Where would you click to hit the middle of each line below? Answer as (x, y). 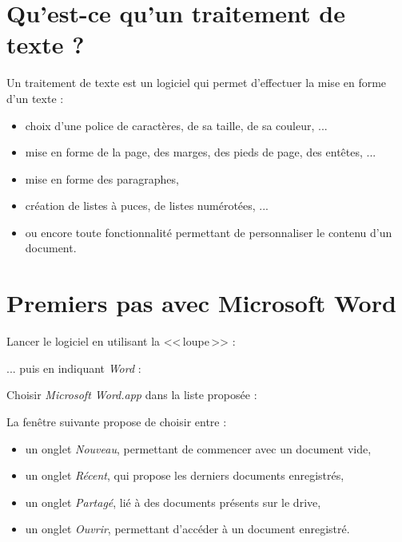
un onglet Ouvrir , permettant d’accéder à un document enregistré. (187, 529)
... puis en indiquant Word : (74, 368)
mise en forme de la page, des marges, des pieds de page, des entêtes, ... (201, 152)
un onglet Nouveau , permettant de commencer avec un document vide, (198, 448)
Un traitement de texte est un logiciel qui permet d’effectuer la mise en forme (197, 83)
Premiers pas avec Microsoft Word (201, 303)
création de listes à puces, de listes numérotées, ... (147, 206)
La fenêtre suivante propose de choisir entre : (117, 421)
